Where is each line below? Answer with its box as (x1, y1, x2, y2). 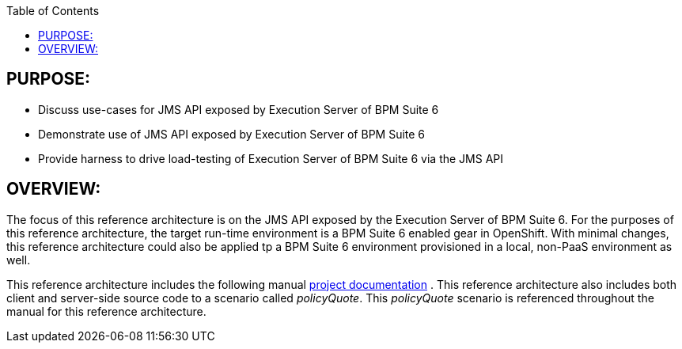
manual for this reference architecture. (6, 304, 206, 318)
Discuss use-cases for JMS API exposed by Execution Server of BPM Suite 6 (38, 102, 439, 116)
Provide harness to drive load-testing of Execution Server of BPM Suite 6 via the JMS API (38, 151, 504, 165)
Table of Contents (6, 4, 100, 17)
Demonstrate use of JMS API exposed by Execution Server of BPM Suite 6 (38, 127, 426, 141)
